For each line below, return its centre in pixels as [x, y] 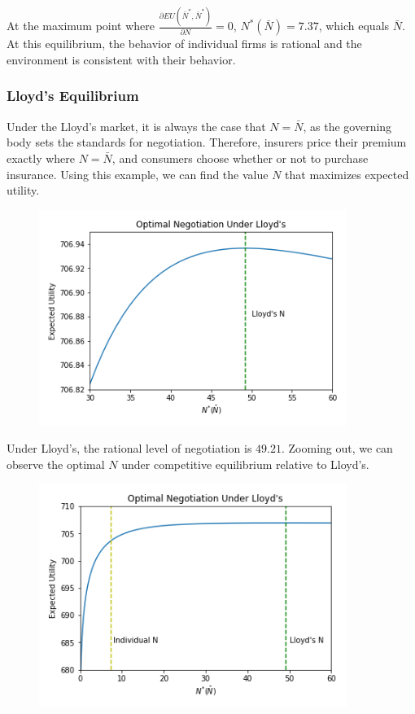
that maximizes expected [347, 174]
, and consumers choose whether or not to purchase [240, 158]
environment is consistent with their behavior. [121, 59]
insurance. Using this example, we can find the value [138, 174]
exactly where [41, 158]
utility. [23, 190]
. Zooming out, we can [337, 448]
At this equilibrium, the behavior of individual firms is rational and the [184, 44]
